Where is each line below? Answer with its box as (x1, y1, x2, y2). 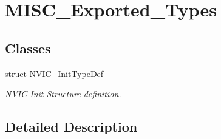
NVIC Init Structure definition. (5, 87, 121, 100)
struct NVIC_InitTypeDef (5, 67, 104, 80)
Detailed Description (5, 117, 138, 136)
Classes (5, 38, 51, 57)
